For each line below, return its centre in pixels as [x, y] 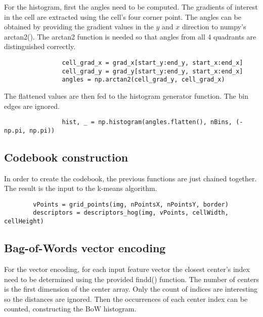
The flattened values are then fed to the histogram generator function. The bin [126, 95]
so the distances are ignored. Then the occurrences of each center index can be [126, 299]
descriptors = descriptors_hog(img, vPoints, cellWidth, [131, 213]
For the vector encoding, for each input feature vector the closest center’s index [127, 269]
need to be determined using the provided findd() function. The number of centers [131, 279]
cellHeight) [24, 222]
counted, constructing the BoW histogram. [70, 309]
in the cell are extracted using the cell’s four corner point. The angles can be [123, 16]
